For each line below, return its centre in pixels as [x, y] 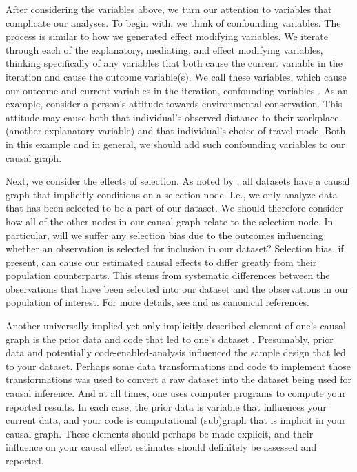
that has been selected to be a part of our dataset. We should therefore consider [174, 208]
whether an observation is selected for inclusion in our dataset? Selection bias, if [175, 248]
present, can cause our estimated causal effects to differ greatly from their [161, 261]
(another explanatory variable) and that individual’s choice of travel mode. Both [176, 131]
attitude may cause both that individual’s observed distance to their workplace [172, 117]
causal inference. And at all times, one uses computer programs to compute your [176, 393]
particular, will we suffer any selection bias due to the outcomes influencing [164, 235]
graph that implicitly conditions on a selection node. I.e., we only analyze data [172, 194]
